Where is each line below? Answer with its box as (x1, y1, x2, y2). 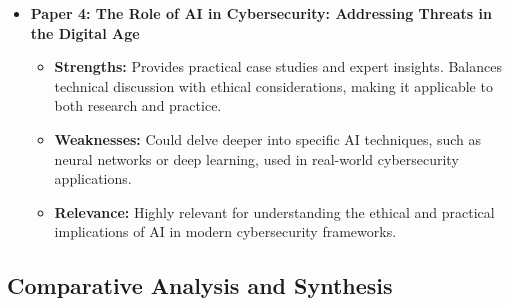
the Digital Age (30, 22, 140, 43)
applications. (54, 168, 132, 189)
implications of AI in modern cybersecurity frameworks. (54, 221, 397, 242)
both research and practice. (54, 95, 222, 116)
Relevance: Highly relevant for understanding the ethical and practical (54, 201, 495, 222)
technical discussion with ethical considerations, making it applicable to (54, 75, 493, 96)
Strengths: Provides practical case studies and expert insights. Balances (54, 56, 502, 77)
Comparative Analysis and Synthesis (7, 270, 393, 301)
